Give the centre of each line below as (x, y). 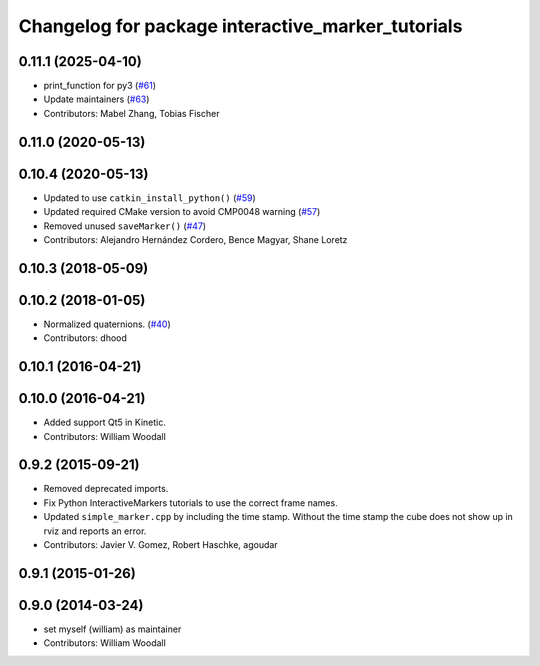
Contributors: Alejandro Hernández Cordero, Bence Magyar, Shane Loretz (195, 239)
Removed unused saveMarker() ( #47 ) (125, 226)
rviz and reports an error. (95, 531)
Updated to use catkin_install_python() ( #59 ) (149, 197)
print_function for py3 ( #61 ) (100, 86)
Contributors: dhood (85, 338)
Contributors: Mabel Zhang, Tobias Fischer (131, 113)
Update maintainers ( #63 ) (96, 99)
